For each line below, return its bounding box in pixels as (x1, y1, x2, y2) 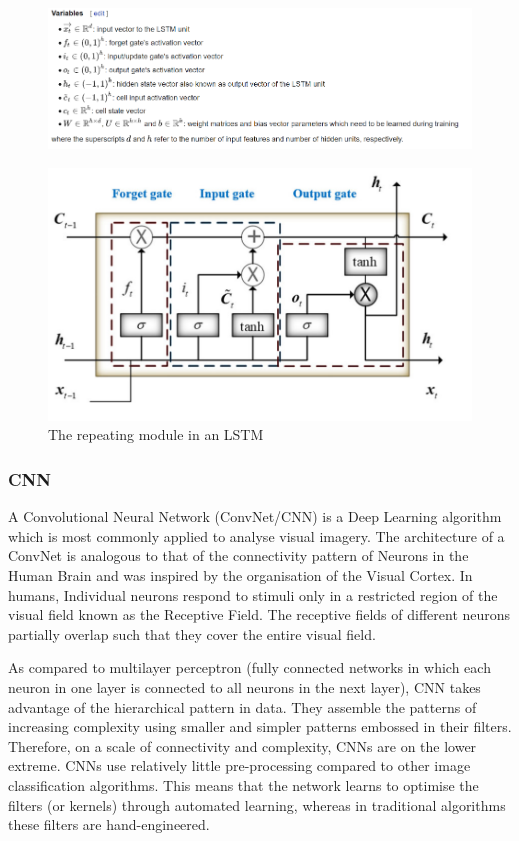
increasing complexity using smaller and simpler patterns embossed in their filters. (8, 716, 512, 737)
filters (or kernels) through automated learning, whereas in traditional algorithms (8, 794, 506, 815)
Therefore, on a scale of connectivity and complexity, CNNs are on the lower (8, 735, 477, 756)
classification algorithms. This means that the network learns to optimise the (8, 775, 479, 796)
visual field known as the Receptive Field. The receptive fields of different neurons (8, 604, 511, 625)
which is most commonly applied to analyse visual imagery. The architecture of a (8, 525, 505, 546)
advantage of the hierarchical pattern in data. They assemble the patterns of (8, 696, 477, 717)
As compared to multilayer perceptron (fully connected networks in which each (8, 657, 491, 678)
